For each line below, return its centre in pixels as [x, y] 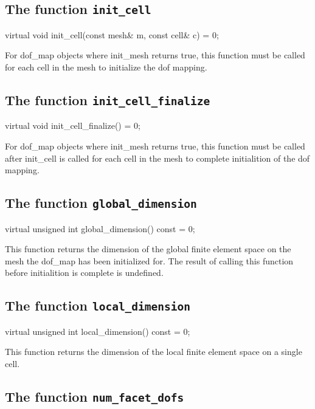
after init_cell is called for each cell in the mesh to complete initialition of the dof [157, 158]
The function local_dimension [98, 305]
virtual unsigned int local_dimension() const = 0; [98, 331]
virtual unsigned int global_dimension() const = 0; [100, 228]
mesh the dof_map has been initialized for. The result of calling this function [149, 260]
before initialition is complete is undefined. [84, 273]
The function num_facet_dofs [95, 396]
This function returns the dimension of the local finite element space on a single [154, 352]
